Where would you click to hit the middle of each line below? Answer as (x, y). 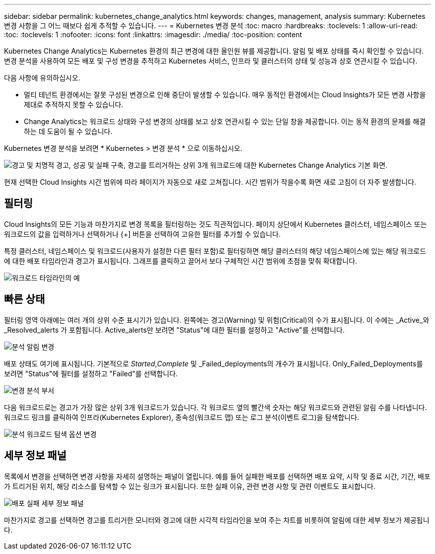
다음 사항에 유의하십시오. (42, 78)
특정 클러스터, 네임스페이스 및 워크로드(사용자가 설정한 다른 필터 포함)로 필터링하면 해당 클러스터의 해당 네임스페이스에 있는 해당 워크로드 (215, 251)
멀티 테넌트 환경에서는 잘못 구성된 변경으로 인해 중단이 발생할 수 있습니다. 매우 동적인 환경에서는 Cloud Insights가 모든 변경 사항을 (225, 95)
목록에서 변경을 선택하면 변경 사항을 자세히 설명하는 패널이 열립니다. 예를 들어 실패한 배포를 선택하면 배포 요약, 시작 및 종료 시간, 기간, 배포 (217, 476)
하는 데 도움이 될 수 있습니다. (68, 131)
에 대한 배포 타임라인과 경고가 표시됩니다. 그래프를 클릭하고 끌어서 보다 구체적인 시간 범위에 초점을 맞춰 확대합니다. (181, 261)
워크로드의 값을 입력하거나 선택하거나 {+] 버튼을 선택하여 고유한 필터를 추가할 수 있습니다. (143, 234)
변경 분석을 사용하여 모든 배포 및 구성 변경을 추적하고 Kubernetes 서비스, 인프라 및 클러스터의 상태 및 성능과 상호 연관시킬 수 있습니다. (211, 61)
